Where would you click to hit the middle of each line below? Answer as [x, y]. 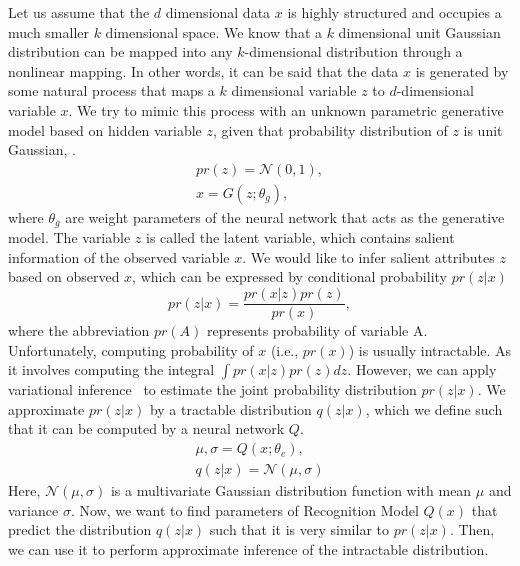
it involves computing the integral [111, 369]
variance [33, 509]
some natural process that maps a [111, 90]
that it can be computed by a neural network [146, 428]
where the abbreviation [79, 330]
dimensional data [218, 12]
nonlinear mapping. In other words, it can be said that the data [203, 70]
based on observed [64, 276]
